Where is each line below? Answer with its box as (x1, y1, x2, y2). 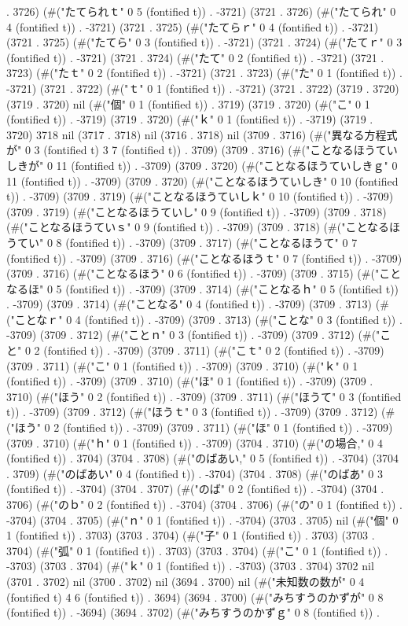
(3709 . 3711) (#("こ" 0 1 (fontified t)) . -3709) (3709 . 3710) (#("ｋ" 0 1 (6, 357, 358, 374)
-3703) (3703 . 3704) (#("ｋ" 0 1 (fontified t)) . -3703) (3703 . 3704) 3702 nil (6, 558, 374, 574)
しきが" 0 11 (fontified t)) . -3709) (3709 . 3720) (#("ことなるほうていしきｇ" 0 (6, 156, 398, 173)
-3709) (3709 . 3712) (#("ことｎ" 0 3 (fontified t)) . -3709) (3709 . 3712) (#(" (6, 326, 380, 343)
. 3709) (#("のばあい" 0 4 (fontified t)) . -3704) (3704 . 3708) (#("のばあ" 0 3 (6, 465, 384, 481)
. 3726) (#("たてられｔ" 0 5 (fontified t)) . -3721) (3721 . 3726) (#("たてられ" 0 (6, 3, 396, 19)
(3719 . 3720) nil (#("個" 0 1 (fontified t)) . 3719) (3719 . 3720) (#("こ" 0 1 (6, 95, 370, 112)
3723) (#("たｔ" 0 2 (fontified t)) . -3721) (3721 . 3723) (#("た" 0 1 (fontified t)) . (6, 64, 402, 81)
